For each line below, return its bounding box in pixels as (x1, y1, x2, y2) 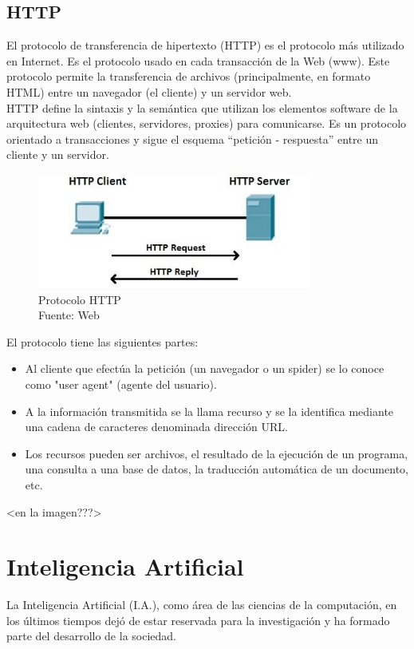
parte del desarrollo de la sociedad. (6, 627, 176, 644)
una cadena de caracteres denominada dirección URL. (25, 418, 288, 435)
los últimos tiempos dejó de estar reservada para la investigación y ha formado (6, 611, 390, 628)
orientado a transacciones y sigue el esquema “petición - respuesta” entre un (6, 130, 379, 147)
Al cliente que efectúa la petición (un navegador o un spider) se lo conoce (25, 360, 384, 377)
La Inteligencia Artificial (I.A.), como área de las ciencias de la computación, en (6, 596, 397, 613)
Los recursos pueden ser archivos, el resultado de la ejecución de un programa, (25, 445, 408, 461)
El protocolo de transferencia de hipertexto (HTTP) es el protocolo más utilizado (6, 37, 404, 53)
